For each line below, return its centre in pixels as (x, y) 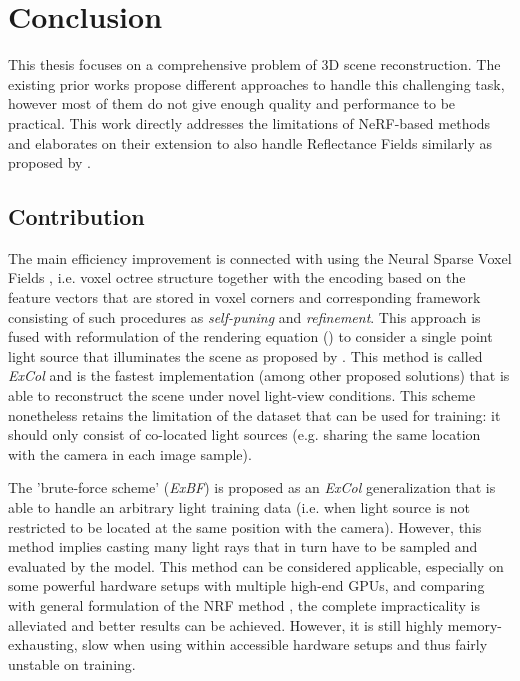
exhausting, (43, 644)
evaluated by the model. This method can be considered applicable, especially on (256, 565)
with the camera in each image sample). (130, 453)
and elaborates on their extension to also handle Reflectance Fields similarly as (250, 142)
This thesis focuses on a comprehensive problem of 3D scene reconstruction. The (254, 64)
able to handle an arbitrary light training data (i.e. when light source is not (239, 507)
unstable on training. (72, 663)
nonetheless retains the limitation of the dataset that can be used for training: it (254, 414)
